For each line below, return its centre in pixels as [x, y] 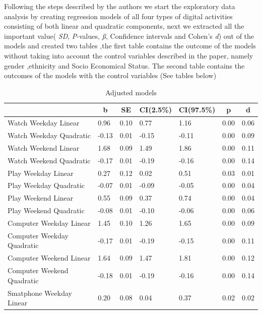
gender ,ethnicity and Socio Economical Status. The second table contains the [124, 65]
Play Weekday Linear [41, 173]
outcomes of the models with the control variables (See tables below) [110, 75]
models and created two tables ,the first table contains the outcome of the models [130, 46]
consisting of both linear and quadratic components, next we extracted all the [124, 26]
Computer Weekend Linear [49, 258]
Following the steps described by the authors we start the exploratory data [120, 6]
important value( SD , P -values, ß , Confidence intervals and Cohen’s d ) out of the [129, 36]
